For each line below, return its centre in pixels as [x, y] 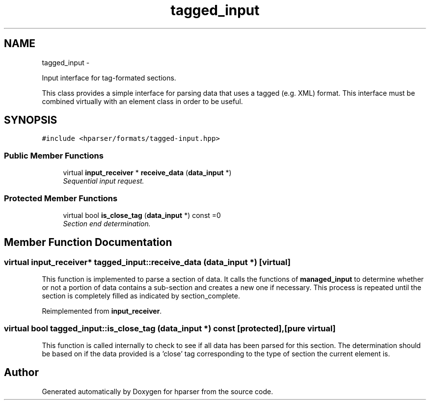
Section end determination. [107, 223]
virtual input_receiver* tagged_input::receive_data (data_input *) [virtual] [147, 262]
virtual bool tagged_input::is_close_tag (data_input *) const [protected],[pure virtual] [170, 328]
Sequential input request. [104, 181]
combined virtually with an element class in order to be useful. [142, 101]
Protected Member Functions [61, 198]
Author [21, 373]
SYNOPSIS [31, 120]
